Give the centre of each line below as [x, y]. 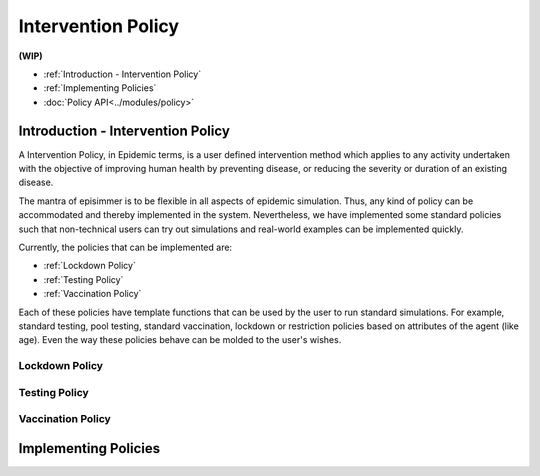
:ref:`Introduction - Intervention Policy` [122, 74]
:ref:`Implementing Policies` [100, 88]
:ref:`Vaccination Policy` [92, 294]
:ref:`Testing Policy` [83, 279]
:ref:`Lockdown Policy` [90, 266]
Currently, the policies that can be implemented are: [125, 247]
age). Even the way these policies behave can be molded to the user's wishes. [180, 340]
